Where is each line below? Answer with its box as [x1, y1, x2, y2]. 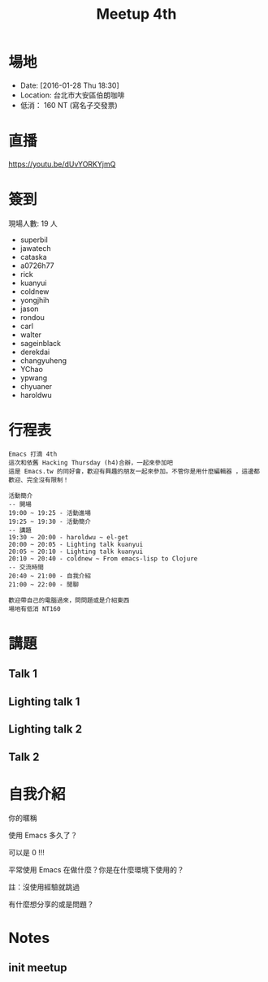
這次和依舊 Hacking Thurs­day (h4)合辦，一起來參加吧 [8, 458, 173, 467]
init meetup [8, 961, 67, 975]
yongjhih [19, 295, 50, 305]
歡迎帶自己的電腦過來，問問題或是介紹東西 [8, 596, 130, 604]
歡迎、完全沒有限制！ [8, 476, 69, 484]
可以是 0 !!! [8, 848, 45, 858]
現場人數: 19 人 [8, 218, 58, 228]
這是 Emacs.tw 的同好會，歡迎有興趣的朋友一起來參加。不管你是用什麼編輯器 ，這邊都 [8, 467, 260, 475]
